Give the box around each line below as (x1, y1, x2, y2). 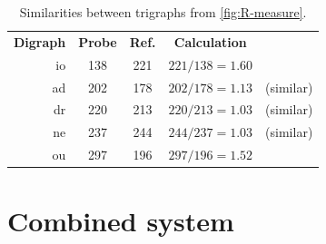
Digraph (14, 32, 66, 51)
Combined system (7, 202, 234, 239)
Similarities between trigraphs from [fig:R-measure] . (19, 3, 307, 21)
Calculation (173, 32, 247, 51)
